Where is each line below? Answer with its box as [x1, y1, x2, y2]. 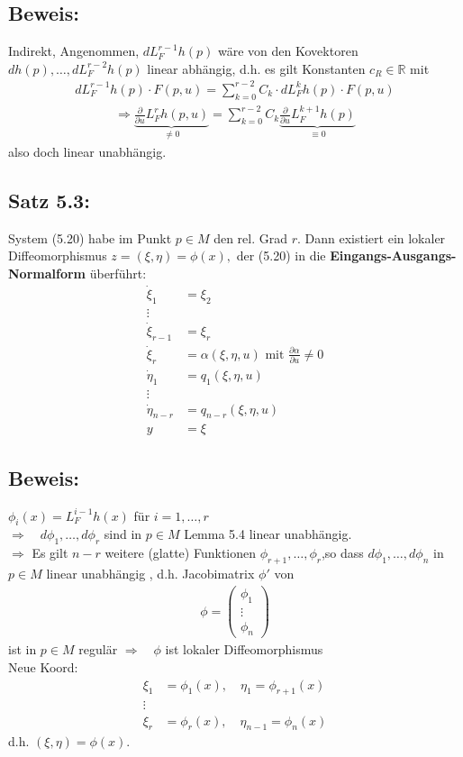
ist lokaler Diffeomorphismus [165, 640, 323, 659]
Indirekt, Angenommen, [8, 41, 140, 60]
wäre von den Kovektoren [218, 41, 359, 60]
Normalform [8, 263, 86, 282]
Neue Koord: [8, 658, 78, 677]
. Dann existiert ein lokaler [297, 228, 446, 247]
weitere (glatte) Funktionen [104, 543, 257, 562]
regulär [78, 640, 118, 659]
